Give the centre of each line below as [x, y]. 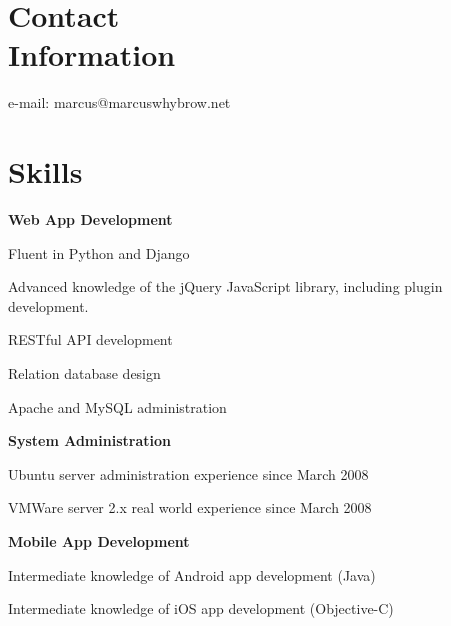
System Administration [89, 440]
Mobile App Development [99, 540]
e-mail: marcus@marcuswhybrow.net [119, 102]
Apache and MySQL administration [117, 406]
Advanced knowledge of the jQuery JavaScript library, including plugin [225, 286]
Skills [45, 171]
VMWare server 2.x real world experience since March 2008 [190, 507]
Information [92, 54]
